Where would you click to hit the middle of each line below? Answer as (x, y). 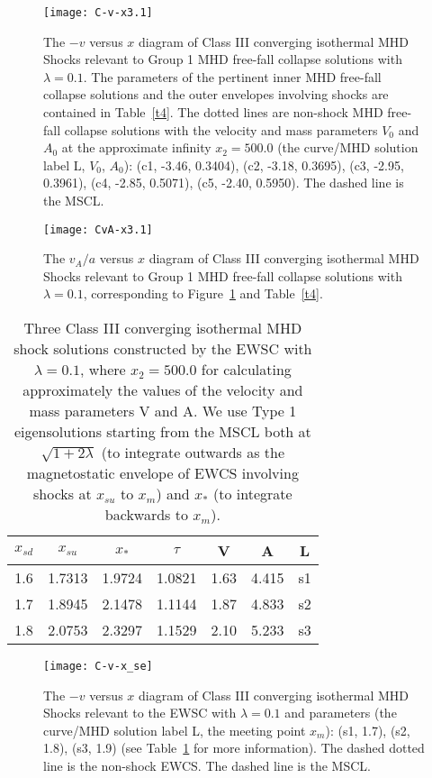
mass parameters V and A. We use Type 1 (163, 411)
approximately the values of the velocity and (163, 390)
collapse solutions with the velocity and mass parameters (221, 129)
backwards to (146, 515)
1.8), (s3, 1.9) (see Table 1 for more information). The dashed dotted (234, 748)
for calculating (246, 370)
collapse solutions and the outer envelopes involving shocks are (216, 94)
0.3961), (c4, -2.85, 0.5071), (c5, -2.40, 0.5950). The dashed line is (224, 183)
